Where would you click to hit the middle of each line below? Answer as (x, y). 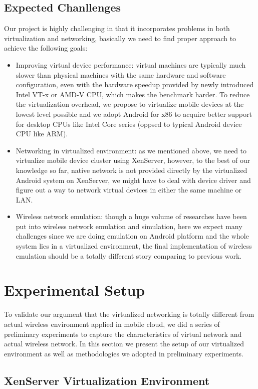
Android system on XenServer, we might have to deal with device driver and (133, 180)
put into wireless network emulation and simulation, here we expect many (129, 226)
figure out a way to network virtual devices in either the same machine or (129, 190)
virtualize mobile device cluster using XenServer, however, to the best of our (133, 160)
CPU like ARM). (42, 134)
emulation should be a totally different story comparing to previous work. (129, 255)
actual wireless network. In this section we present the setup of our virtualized (124, 344)
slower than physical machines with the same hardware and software (121, 74)
